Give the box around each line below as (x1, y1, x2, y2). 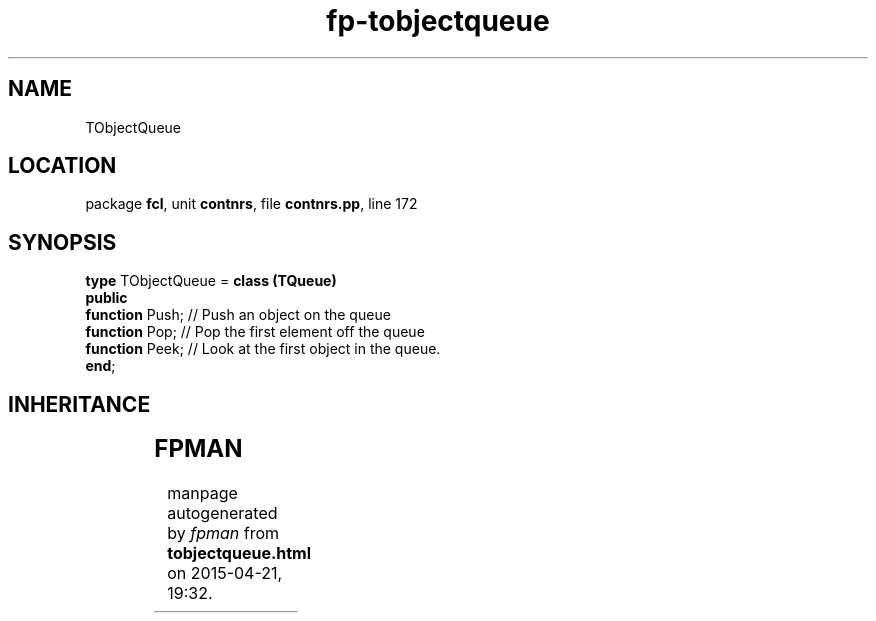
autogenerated (167, 503, 278, 524)
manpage (167, 483, 238, 504)
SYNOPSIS (8, 229, 117, 255)
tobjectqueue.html (167, 543, 312, 564)
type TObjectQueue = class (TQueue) (85, 272, 337, 290)
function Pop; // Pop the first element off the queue (85, 323, 425, 341)
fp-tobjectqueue (326, 4, 550, 38)
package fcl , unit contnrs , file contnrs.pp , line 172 (85, 195, 418, 213)
